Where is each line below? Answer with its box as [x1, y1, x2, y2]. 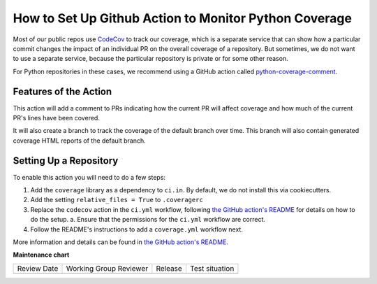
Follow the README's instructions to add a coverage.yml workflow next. [30, 225, 244, 234]
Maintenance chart [13, 250, 70, 259]
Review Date [17, 263, 59, 273]
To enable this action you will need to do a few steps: [13, 173, 166, 181]
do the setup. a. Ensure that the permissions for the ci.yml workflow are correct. [30, 215, 265, 224]
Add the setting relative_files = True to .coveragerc [30, 196, 204, 204]
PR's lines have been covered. [13, 114, 101, 122]
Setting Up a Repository [13, 155, 119, 166]
